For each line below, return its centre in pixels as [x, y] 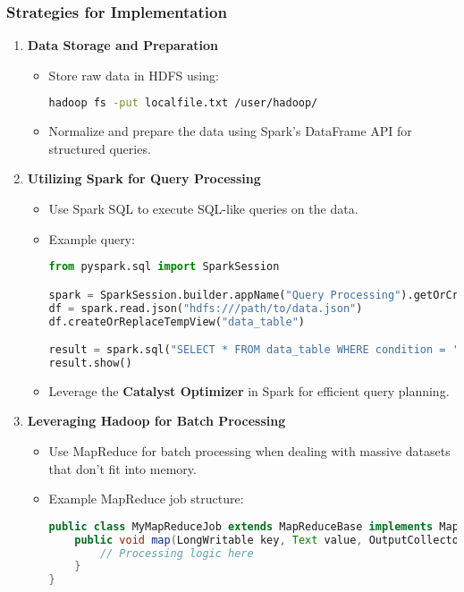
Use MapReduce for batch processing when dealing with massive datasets [249, 451]
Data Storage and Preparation [122, 45]
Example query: [92, 238]
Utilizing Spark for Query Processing [144, 178]
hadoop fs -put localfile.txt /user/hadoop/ [183, 103]
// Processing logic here [177, 553]
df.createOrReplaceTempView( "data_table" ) [177, 321]
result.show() [90, 363]
